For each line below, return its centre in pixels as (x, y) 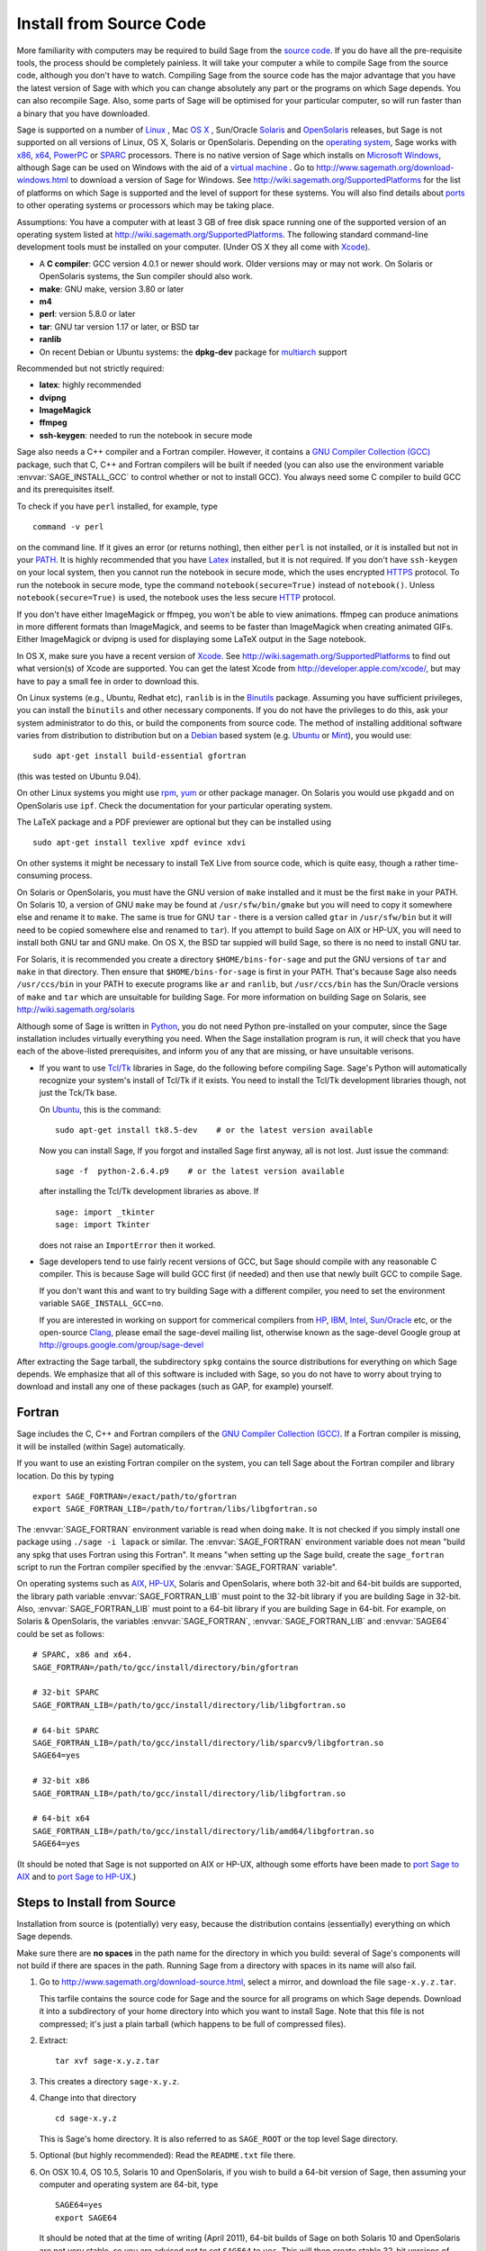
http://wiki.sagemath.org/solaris (76, 1009)
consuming (37, 876)
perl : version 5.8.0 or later (87, 314)
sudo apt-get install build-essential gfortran (139, 756)
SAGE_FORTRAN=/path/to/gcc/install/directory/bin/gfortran (166, 1667)
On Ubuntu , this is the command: (100, 1109)
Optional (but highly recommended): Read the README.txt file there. (167, 2156)
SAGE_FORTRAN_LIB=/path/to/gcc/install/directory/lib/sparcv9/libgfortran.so (208, 1743)
